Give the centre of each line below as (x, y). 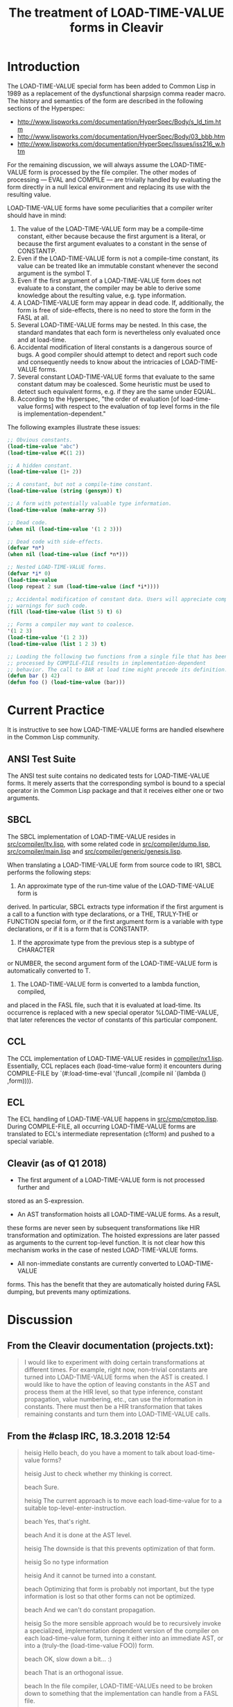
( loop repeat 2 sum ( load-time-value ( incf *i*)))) (83, 586)
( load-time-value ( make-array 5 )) (57, 510)
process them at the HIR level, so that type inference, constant (113, 1392)
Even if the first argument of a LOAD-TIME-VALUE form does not (109, 281)
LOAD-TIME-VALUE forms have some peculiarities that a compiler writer (110, 207)
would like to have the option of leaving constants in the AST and (117, 1385)
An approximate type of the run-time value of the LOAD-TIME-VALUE (116, 886)
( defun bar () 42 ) (34, 676)
